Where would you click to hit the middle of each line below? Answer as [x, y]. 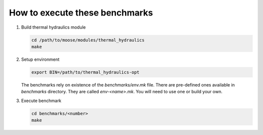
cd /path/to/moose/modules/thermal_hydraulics [88, 40]
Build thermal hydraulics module [54, 27]
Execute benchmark [41, 101]
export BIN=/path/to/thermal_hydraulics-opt [85, 72]
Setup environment [40, 59]
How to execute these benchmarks [81, 13]
